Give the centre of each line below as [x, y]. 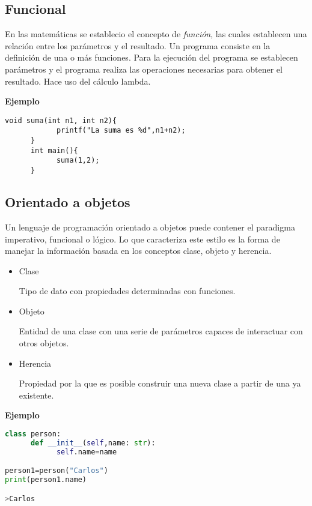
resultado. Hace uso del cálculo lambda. [78, 81]
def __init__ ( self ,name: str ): [93, 443]
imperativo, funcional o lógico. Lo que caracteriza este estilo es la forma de [142, 239]
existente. [36, 395]
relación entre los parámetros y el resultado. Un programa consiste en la [138, 45]
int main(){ [54, 150]
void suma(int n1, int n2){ [61, 120]
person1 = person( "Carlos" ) [57, 471]
